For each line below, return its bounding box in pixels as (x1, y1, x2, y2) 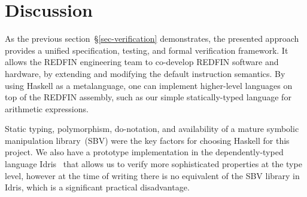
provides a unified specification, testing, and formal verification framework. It (5, 44, 288, 56)
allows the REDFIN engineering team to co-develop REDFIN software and (5, 56, 279, 68)
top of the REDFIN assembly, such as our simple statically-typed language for (5, 91, 291, 103)
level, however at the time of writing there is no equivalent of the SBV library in (5, 169, 300, 181)
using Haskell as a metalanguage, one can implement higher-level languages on (5, 79, 293, 91)
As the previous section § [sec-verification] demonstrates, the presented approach (5, 32, 299, 45)
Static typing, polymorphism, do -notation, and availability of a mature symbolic (5, 122, 299, 135)
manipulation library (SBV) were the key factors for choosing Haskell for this (5, 134, 290, 146)
